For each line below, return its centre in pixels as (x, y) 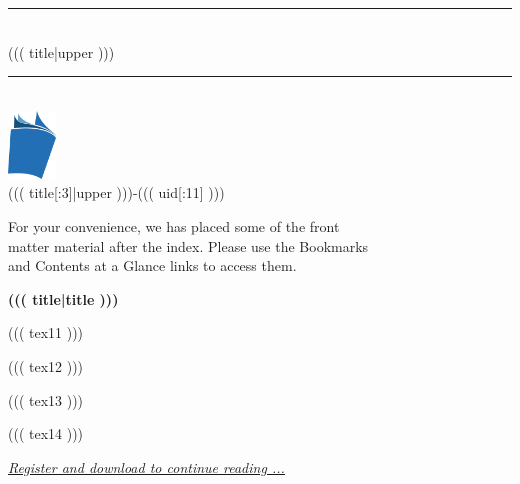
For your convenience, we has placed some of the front (174, 226)
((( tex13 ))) (46, 399)
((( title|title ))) (63, 298)
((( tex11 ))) (46, 332)
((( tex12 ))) (46, 365)
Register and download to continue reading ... (146, 466)
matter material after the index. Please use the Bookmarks (188, 245)
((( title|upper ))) (61, 51)
